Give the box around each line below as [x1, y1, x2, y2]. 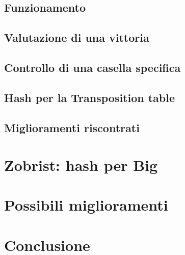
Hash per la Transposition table [4, 89, 175, 105]
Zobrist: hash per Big [4, 155, 158, 175]
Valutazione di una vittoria [4, 30, 149, 45]
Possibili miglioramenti [4, 194, 168, 215]
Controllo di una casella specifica [4, 59, 181, 75]
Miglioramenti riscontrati [4, 119, 140, 135]
